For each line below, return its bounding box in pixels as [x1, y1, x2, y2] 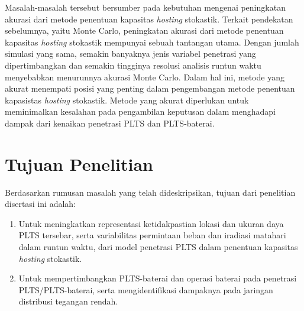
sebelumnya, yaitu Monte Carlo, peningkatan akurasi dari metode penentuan [5, 24, 284, 37]
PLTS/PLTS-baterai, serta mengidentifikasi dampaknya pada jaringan [18, 283, 273, 296]
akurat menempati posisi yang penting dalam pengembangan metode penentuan [5, 82, 295, 95]
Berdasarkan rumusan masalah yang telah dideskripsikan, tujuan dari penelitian [5, 186, 296, 198]
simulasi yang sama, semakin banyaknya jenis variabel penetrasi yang [5, 47, 256, 60]
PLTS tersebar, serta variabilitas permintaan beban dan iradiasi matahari [18, 229, 286, 241]
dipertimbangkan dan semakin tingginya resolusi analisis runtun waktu [5, 59, 261, 71]
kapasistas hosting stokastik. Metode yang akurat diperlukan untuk [5, 93, 249, 106]
